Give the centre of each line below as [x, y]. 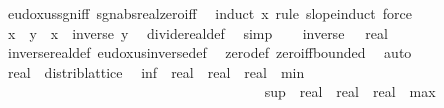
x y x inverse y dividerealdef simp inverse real [197, 32]
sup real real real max [350, 91]
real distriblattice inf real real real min [156, 71]
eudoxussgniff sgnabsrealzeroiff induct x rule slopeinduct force [209, 13]
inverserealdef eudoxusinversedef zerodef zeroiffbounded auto [209, 52]
